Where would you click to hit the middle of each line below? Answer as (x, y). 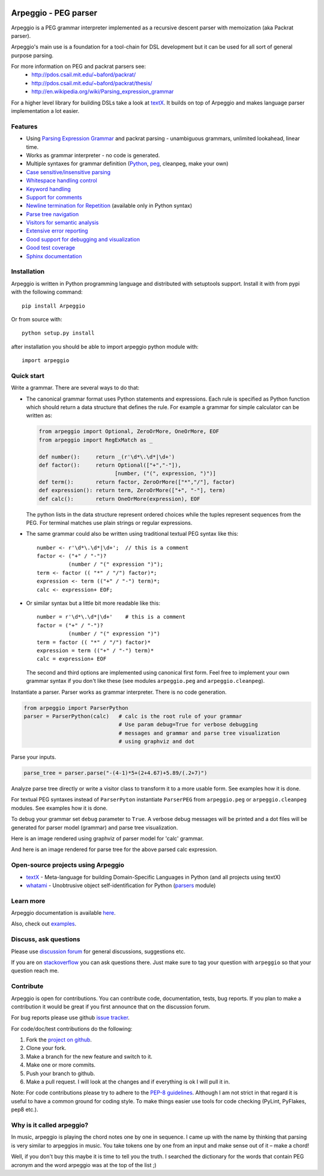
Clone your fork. (46, 1048)
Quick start (28, 375)
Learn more (28, 901)
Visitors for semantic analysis (62, 223)
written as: (39, 416)
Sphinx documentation (54, 256)
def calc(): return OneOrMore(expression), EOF (119, 499)
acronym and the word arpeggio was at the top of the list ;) (84, 1165)
